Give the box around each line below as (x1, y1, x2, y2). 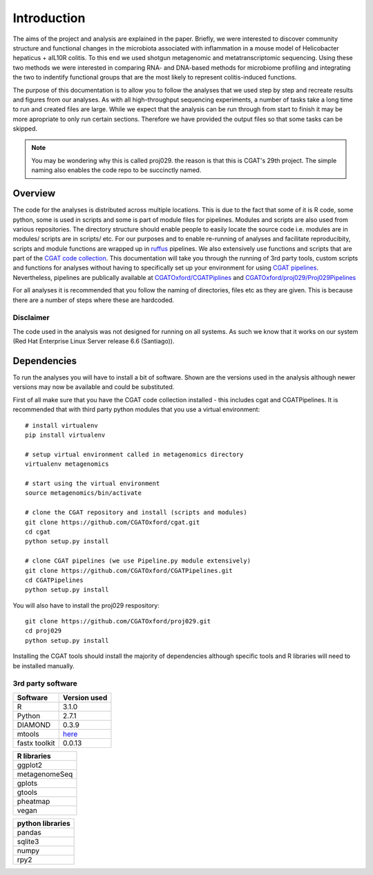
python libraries (17, 818, 70, 828)
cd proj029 (25, 627, 62, 635)
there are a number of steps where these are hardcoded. (12, 296, 175, 304)
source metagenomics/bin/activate (25, 489, 142, 497)
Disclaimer (12, 313, 50, 323)
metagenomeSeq (17, 769, 73, 779)
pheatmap (17, 796, 50, 806)
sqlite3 (17, 836, 39, 846)
